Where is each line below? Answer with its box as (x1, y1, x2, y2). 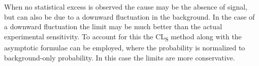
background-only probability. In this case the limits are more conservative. (4, 52, 235, 62)
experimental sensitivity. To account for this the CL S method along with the (4, 31, 242, 43)
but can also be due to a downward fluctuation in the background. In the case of (4, 11, 255, 22)
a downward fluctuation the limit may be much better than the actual (4, 21, 222, 32)
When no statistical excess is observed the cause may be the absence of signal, (4, 2, 247, 12)
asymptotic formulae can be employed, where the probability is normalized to (4, 42, 245, 52)
